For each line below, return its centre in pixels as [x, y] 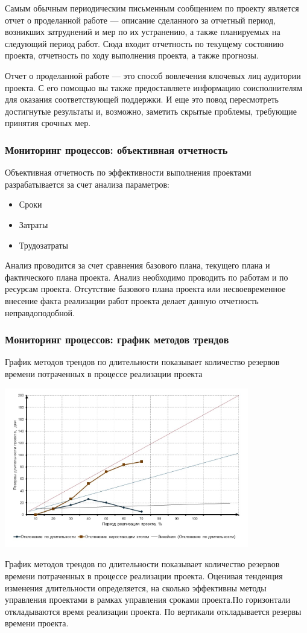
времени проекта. [37, 623]
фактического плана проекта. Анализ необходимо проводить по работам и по [147, 277]
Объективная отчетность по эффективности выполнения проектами [128, 172]
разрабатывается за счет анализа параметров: [87, 184]
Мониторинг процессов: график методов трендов [117, 339]
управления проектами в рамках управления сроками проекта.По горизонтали [148, 600]
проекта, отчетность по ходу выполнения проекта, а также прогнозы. [132, 55]
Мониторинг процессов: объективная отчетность [116, 149]
